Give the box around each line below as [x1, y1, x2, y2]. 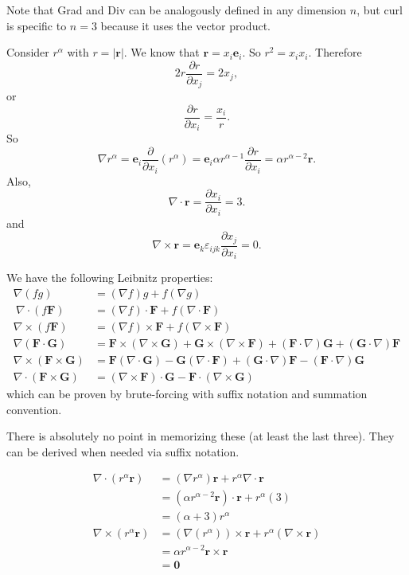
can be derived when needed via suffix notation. [6, 443, 240, 460]
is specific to [6, 17, 67, 33]
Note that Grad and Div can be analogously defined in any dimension [6, 2, 347, 18]
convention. [6, 401, 62, 417]
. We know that [123, 44, 200, 61]
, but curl [356, 2, 403, 18]
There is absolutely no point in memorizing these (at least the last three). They [6, 428, 395, 444]
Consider [6, 44, 49, 61]
